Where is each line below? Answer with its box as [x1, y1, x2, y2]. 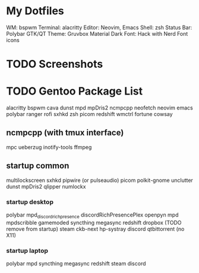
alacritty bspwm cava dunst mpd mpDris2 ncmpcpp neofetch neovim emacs [6, 104, 193, 111]
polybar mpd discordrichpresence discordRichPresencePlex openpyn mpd [6, 211, 179, 219]
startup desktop [6, 197, 53, 206]
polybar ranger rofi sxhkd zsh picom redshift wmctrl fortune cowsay [6, 111, 173, 118]
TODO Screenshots [6, 58, 103, 71]
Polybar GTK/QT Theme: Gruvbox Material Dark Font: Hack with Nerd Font [6, 30, 188, 37]
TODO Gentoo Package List [6, 84, 143, 98]
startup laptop [6, 246, 49, 255]
